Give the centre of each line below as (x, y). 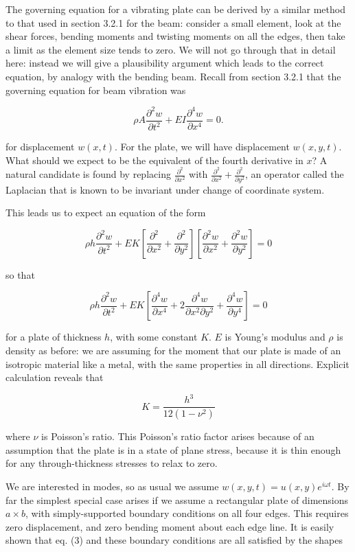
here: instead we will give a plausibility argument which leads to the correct (165, 63)
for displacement (40, 147)
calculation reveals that (55, 377)
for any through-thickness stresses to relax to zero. (112, 463)
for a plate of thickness (54, 337)
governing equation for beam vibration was (96, 90)
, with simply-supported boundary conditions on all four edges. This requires (187, 513)
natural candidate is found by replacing (88, 174)
